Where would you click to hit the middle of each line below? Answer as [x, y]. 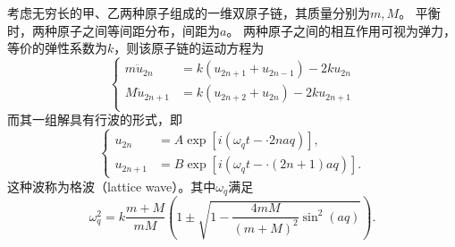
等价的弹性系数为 [57, 48]
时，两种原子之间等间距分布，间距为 [114, 30]
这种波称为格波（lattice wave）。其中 [112, 186]
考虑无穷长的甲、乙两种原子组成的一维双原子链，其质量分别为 [189, 13]
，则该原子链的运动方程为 [189, 48]
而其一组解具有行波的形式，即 [95, 119]
